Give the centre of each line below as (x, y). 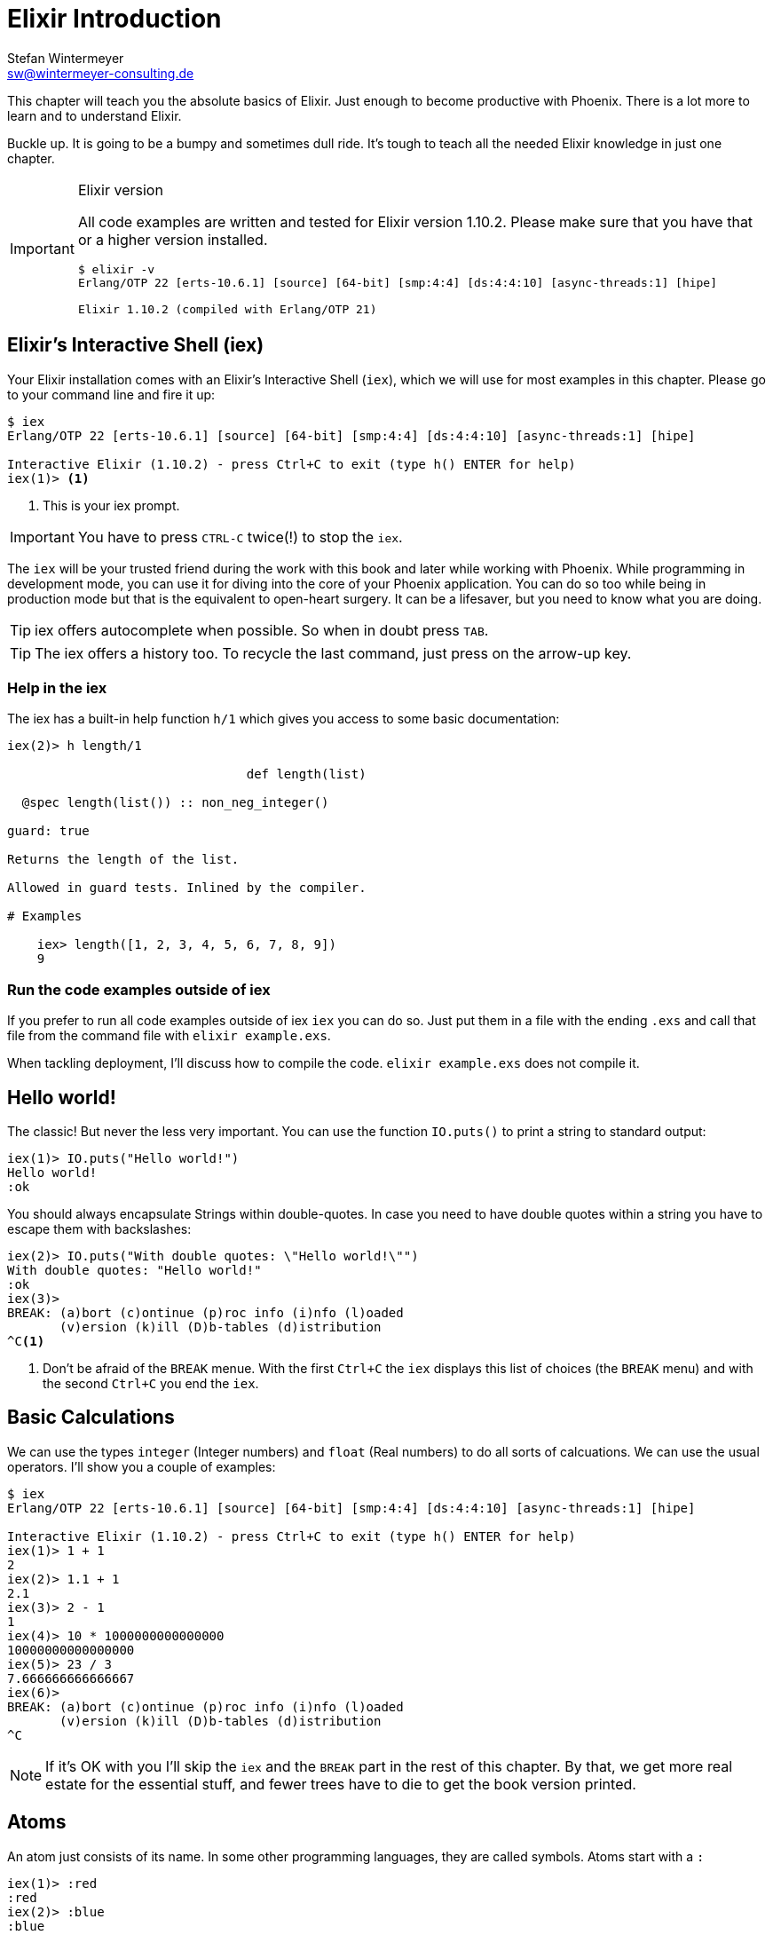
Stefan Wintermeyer (66, 58)
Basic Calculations (91, 1418)
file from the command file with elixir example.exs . (169, 1036)
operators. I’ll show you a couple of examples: (142, 1466)
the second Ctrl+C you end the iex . (151, 1383)
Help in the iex (57, 687)
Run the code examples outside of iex (139, 989)
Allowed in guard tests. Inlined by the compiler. (187, 888)
